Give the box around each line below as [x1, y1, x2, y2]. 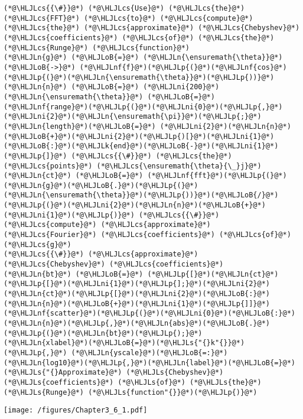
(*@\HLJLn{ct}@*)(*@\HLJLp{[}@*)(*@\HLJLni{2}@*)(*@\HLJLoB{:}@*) [4, 290, 271, 298]
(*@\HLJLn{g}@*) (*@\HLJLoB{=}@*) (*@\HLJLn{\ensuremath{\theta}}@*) [4, 53, 283, 62]
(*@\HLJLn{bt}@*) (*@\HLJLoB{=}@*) [4, 269, 144, 278]
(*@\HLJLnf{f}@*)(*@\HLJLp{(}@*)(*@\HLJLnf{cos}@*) [79, 63, 287, 72]
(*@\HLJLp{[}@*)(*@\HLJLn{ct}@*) [147, 269, 279, 278]
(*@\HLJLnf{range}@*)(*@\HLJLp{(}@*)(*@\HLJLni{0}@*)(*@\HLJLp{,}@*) [4, 102, 283, 111]
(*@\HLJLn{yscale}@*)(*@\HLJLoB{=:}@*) [71, 348, 228, 357]
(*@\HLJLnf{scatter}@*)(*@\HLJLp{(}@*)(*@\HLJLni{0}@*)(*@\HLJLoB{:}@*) [4, 309, 295, 318]
